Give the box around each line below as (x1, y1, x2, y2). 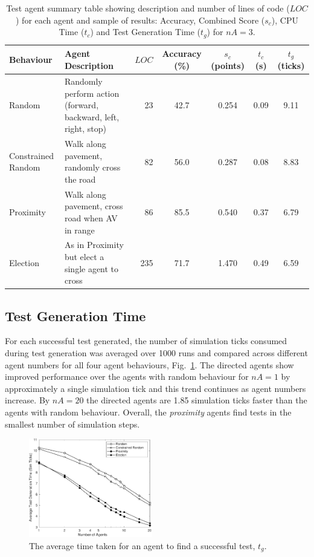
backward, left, (64, 110, 120, 123)
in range (64, 223, 95, 236)
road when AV (64, 211, 118, 224)
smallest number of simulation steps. (5, 417, 140, 430)
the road (64, 172, 96, 185)
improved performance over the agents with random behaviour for (5, 370, 249, 383)
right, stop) (64, 122, 106, 135)
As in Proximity (64, 238, 124, 251)
